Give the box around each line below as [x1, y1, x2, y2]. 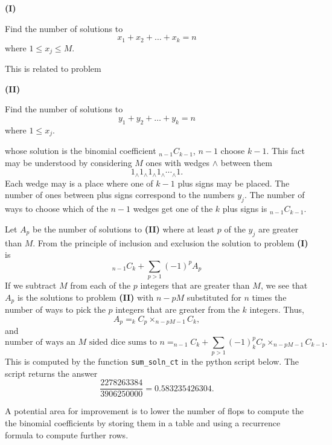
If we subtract [5, 279, 57, 292]
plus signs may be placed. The [177, 176, 290, 189]
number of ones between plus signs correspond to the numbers [5, 188, 235, 201]
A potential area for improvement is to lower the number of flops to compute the [5, 405, 304, 417]
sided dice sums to [89, 338, 157, 347]
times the [252, 290, 287, 303]
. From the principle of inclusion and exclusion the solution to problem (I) [33, 236, 308, 249]
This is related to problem [5, 62, 101, 75]
